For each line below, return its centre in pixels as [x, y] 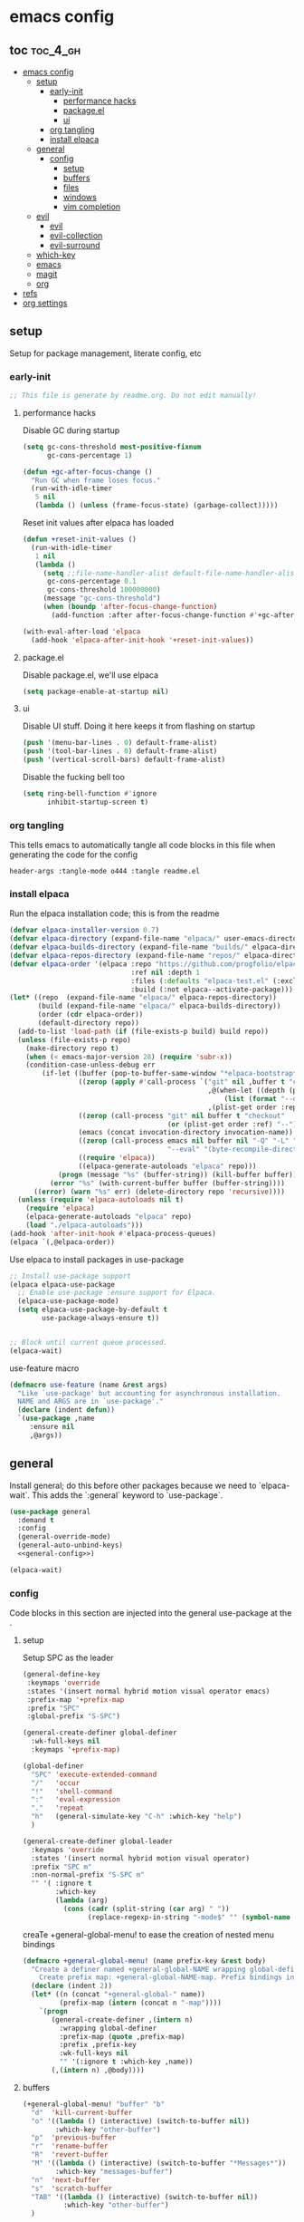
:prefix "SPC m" [62, 1867]
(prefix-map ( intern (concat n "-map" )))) [140, 2003]
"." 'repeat [57, 1808]
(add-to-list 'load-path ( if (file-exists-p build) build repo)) [143, 1031]
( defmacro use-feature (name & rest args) [89, 1385]
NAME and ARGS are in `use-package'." [91, 1402]
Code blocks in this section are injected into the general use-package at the [151, 1613]
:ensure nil [52, 1427]
